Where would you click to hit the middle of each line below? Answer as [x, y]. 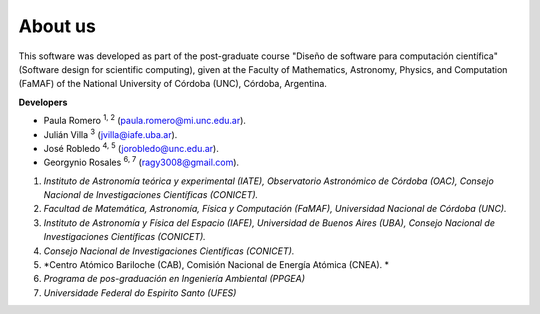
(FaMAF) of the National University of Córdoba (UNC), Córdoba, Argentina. [172, 84]
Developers [43, 102]
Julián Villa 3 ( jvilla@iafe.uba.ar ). [110, 133]
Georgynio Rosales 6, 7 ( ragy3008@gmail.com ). [141, 162]
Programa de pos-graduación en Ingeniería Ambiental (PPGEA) [174, 279]
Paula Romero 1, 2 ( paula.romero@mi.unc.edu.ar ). [145, 120]
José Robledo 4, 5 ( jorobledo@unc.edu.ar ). [131, 147]
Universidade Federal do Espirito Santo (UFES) [140, 292]
